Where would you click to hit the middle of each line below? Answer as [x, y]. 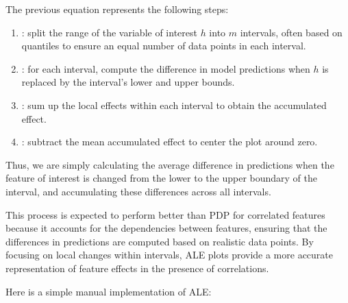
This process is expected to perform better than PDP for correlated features [165, 214]
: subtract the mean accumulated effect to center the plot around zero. [170, 142]
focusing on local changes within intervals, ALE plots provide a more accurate [170, 255]
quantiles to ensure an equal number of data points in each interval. [164, 46]
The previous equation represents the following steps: [117, 9]
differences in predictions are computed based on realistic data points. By [160, 241]
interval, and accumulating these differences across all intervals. [138, 191]
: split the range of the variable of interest [109, 32]
